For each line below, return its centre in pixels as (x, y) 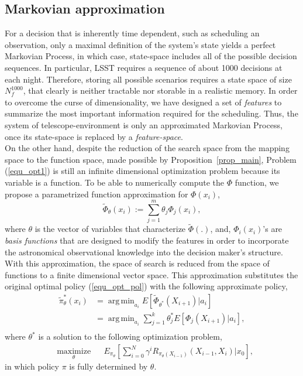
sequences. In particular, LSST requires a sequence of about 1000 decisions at (144, 67)
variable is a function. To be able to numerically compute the (115, 182)
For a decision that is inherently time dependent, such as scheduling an (132, 33)
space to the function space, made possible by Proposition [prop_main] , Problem (151, 159)
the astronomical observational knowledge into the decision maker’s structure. (144, 252)
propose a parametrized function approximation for (97, 194)
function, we (257, 182)
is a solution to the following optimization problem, (130, 336)
